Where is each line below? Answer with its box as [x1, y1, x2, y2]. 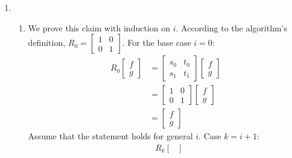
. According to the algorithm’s [176, 21, 288, 34]
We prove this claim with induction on [28, 21, 171, 34]
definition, [28, 36, 66, 49]
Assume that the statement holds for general [28, 130, 193, 142]
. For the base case [122, 36, 191, 49]
